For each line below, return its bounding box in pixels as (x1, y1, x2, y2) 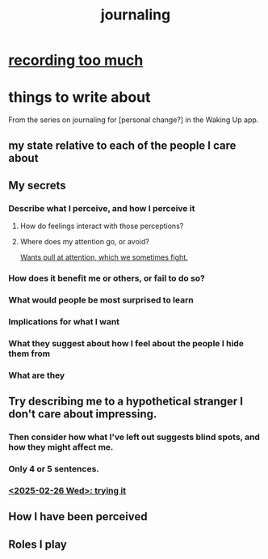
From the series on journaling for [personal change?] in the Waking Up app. (8, 115, 259, 125)
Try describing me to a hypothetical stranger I (8, 395, 244, 409)
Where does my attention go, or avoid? (19, 237, 149, 247)
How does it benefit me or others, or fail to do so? (8, 273, 206, 284)
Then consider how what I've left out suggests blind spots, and (8, 431, 261, 443)
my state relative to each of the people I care (8, 138, 237, 152)
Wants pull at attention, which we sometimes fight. (19, 252, 188, 262)
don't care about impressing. (8, 407, 157, 421)
